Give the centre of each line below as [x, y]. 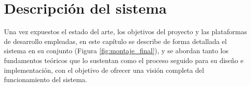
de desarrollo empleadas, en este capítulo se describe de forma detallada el [115, 41]
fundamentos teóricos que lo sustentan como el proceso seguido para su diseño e [124, 60]
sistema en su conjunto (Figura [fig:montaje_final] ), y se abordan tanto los [116, 51]
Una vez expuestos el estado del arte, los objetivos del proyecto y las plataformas [125, 32]
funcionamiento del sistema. [46, 79]
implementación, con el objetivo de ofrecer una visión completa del [104, 70]
